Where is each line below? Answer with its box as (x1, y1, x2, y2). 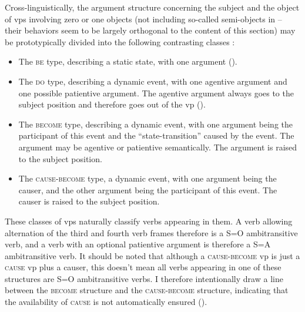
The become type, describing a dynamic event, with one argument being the (18, 118, 293, 130)
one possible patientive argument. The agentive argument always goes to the (18, 86, 294, 99)
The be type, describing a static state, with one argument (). (18, 55, 237, 68)
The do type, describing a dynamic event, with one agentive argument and (18, 75, 287, 87)
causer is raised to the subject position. (18, 195, 160, 207)
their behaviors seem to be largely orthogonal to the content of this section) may (5, 24, 296, 36)
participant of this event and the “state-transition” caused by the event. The (18, 129, 294, 142)
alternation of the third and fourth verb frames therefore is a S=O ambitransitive (5, 226, 298, 239)
